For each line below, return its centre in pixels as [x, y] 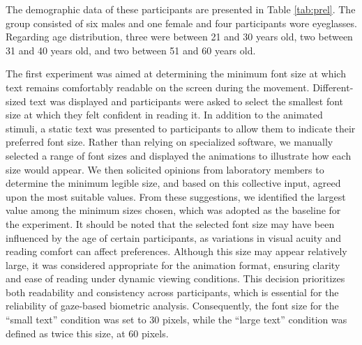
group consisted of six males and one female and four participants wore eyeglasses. [181, 23]
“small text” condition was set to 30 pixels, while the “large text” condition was [176, 320]
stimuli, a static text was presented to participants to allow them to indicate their [181, 128]
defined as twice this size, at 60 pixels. [87, 333]
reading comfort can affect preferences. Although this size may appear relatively [176, 251]
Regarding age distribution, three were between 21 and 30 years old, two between [179, 37]
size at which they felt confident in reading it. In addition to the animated [164, 115]
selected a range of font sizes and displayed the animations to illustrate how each [179, 155]
